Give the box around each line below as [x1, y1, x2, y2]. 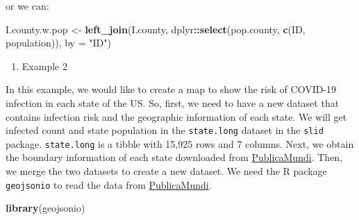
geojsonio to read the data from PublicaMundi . [6, 177, 212, 192]
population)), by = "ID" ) [6, 35, 111, 50]
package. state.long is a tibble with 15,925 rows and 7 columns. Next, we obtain [6, 136, 354, 151]
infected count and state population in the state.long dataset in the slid [6, 123, 324, 137]
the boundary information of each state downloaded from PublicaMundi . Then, [6, 150, 343, 164]
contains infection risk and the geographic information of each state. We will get [6, 109, 347, 124]
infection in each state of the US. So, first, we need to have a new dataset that [6, 95, 340, 110]
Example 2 [22, 58, 67, 73]
